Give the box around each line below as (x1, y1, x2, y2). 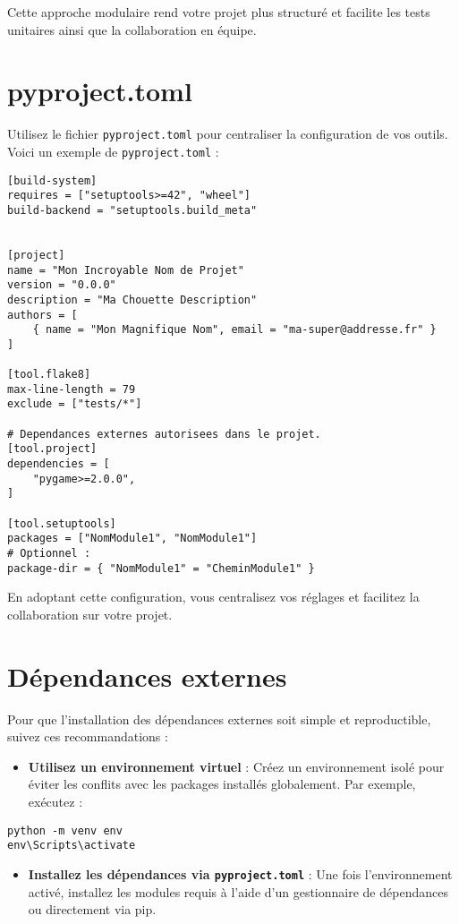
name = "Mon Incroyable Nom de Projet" (7, 263, 244, 277)
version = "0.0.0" (7, 278, 116, 292)
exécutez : (28, 792, 83, 811)
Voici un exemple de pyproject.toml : (7, 141, 219, 160)
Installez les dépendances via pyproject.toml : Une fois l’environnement (28, 864, 453, 883)
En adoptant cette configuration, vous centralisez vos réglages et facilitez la (7, 587, 420, 606)
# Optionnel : (7, 547, 91, 560)
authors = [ (7, 308, 78, 321)
